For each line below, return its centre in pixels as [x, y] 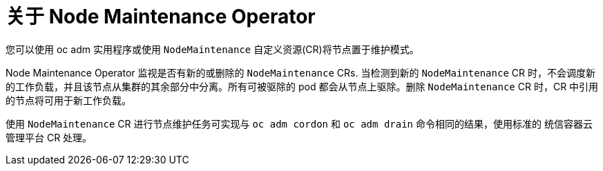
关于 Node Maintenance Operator [161, 17]
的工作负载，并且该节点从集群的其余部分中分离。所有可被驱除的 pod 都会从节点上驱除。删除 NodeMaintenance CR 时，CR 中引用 [302, 86]
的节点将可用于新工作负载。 [68, 100]
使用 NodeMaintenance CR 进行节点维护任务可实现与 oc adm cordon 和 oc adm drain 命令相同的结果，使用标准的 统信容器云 [299, 123]
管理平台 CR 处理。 [49, 137]
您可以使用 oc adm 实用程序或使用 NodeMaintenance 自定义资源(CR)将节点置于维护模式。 [212, 49]
